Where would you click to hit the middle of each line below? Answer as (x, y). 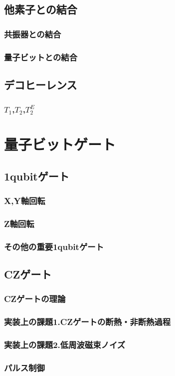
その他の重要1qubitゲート (54, 246)
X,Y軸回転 (25, 201)
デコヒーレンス (41, 84)
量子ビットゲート (60, 144)
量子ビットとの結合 (41, 57)
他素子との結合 (41, 9)
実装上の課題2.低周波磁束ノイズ (65, 345)
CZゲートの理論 (35, 299)
